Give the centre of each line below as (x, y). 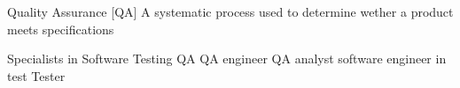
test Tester (36, 75)
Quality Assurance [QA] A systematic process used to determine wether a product (230, 11)
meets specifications (61, 29)
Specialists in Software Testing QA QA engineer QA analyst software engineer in (227, 59)
